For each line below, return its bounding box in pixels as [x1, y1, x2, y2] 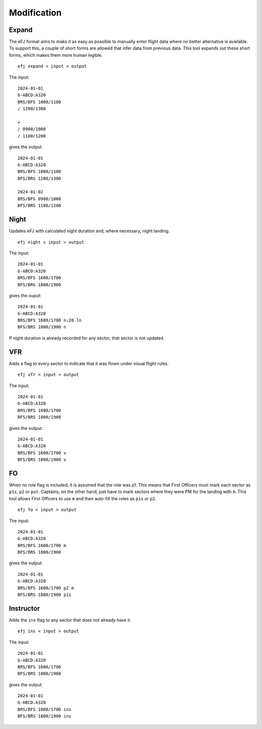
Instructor [9, 604, 40, 612]
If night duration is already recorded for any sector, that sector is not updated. [9, 335, 165, 341]
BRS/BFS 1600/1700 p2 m [17, 585, 74, 591]
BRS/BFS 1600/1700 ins [17, 707, 72, 712]
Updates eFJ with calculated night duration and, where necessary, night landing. [9, 228, 170, 234]
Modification [9, 7, 62, 18]
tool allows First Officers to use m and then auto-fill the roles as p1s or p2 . [9, 495, 157, 501]
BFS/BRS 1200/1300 [17, 175, 62, 181]
